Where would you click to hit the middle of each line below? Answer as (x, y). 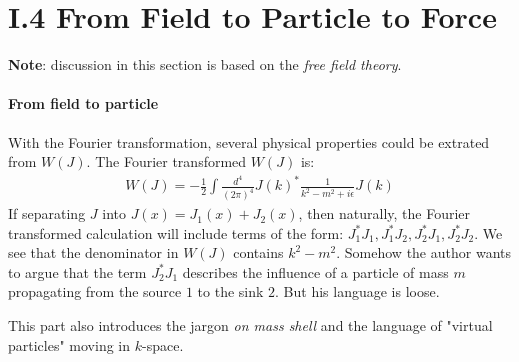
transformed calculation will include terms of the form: (176, 232)
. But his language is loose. (357, 291)
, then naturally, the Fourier (384, 213)
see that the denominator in (93, 252)
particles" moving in (69, 344)
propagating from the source (95, 291)
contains (258, 252)
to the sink (230, 291)
